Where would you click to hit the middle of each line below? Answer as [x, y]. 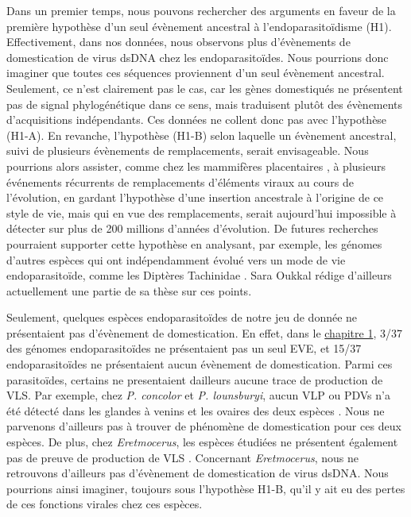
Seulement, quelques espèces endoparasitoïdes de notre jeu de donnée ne [182, 317]
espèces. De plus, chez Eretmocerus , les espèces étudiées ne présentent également [202, 442]
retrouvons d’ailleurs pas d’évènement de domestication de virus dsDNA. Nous [198, 473]
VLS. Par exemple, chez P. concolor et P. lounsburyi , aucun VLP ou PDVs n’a [198, 395]
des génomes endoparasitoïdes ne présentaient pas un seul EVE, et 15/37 [184, 348]
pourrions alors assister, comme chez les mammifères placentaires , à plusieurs [196, 166]
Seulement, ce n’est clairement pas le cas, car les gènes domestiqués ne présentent [205, 88]
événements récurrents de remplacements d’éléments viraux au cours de [180, 181]
